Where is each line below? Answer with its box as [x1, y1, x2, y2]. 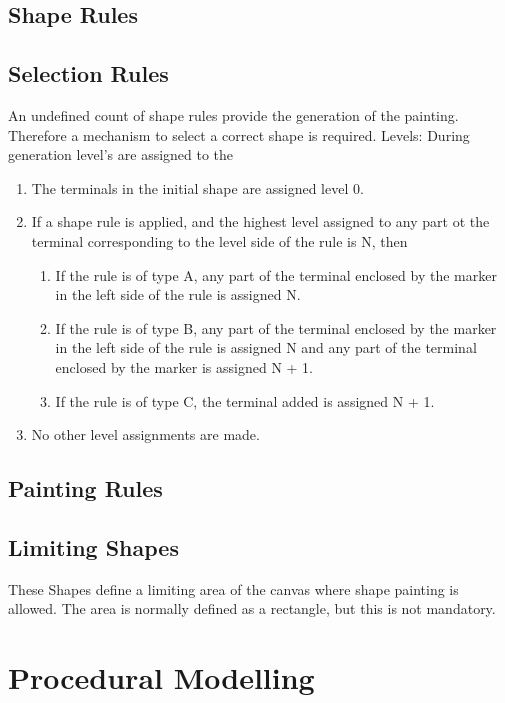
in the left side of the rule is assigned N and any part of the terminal [55, 337, 477, 358]
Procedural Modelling [8, 657, 315, 698]
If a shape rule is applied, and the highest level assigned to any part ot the [31, 211, 490, 232]
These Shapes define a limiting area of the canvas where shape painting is [8, 578, 459, 599]
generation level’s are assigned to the [8, 144, 234, 165]
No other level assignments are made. [31, 424, 260, 445]
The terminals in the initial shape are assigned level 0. [31, 177, 364, 198]
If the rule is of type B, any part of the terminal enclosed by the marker [55, 317, 497, 338]
